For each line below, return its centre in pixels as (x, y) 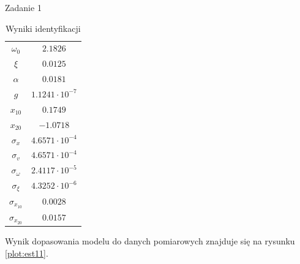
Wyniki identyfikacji (43, 28)
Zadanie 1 (23, 7)
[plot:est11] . (27, 253)
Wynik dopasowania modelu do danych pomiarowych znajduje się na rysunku (150, 241)
